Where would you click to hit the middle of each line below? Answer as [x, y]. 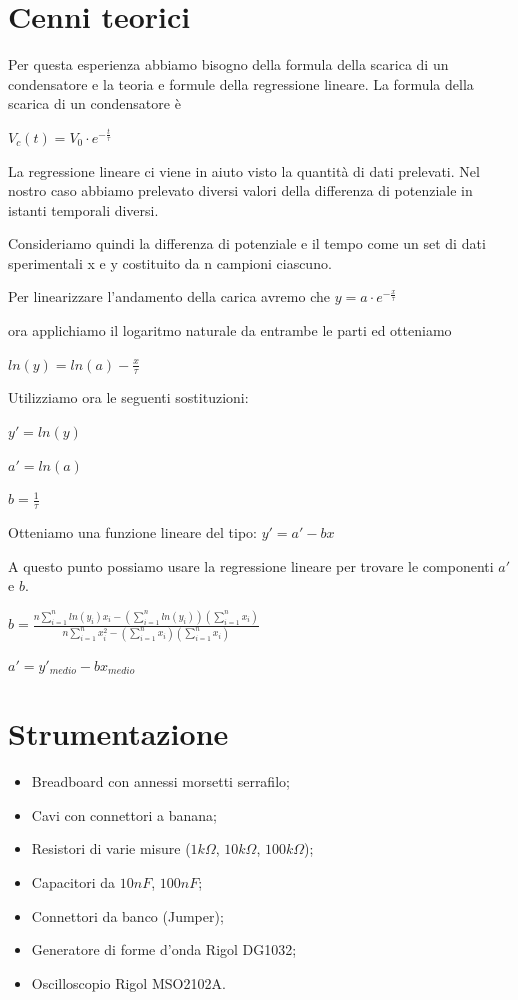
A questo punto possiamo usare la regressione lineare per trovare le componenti [251, 565]
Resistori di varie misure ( [111, 848]
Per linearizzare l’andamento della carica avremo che [169, 296]
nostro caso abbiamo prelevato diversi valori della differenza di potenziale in [240, 190]
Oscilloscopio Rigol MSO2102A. [128, 982]
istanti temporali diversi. [83, 209]
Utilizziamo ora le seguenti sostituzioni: [128, 397]
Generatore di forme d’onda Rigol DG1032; [164, 949]
